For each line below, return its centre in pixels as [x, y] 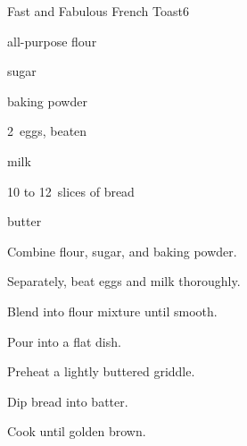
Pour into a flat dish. [64, 341]
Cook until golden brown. [77, 431]
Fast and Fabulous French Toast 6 [98, 11]
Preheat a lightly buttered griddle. [101, 371]
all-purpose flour [52, 41]
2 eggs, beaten [47, 131]
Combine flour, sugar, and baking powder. [122, 251]
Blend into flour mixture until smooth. [112, 311]
